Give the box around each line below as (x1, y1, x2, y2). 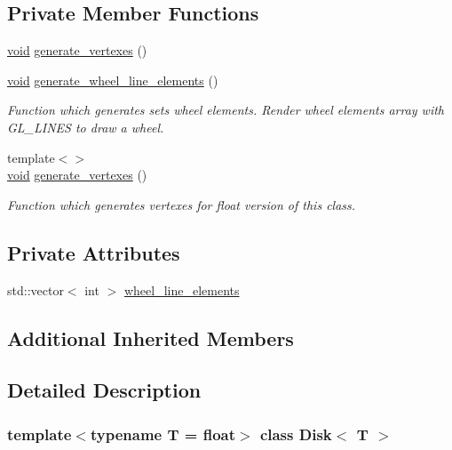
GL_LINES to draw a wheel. (7, 117, 164, 136)
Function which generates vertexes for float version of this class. (7, 195, 356, 213)
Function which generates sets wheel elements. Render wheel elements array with (7, 100, 445, 119)
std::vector (7, 280, 64, 299)
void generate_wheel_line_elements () (7, 70, 218, 89)
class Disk (259, 422, 332, 445)
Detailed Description (7, 376, 202, 404)
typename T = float (90, 422, 236, 445)
